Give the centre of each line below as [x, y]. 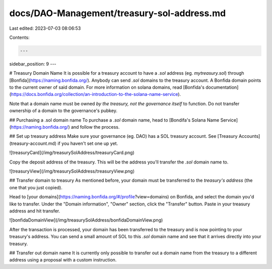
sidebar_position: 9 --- [33, 64]
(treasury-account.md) [33, 143]
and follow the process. [95, 127]
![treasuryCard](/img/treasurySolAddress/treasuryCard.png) [72, 153]
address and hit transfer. [35, 211]
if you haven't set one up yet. [88, 143]
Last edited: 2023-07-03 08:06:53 [45, 28]
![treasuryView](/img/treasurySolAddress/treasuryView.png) [72, 171]
